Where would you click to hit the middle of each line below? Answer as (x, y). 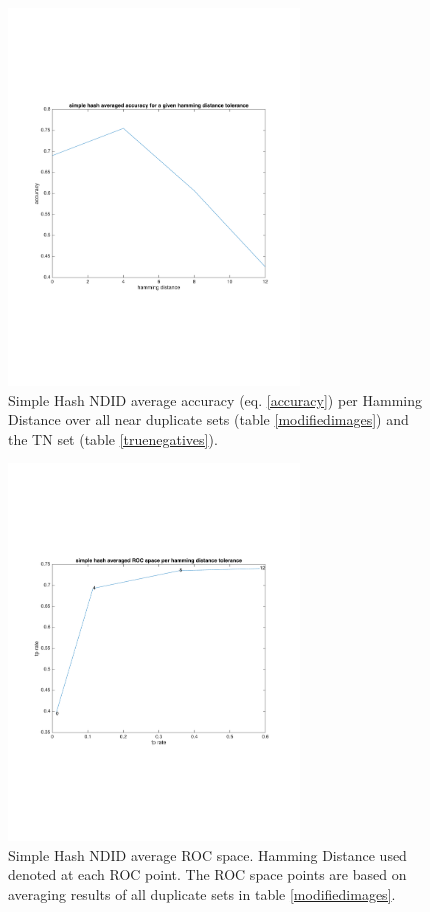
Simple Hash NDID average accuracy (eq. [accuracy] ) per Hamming (215, 399)
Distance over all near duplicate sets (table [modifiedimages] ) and (208, 419)
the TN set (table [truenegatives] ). (113, 438)
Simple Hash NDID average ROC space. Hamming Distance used (207, 854)
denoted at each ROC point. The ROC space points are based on (207, 874)
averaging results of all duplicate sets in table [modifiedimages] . (202, 894)
